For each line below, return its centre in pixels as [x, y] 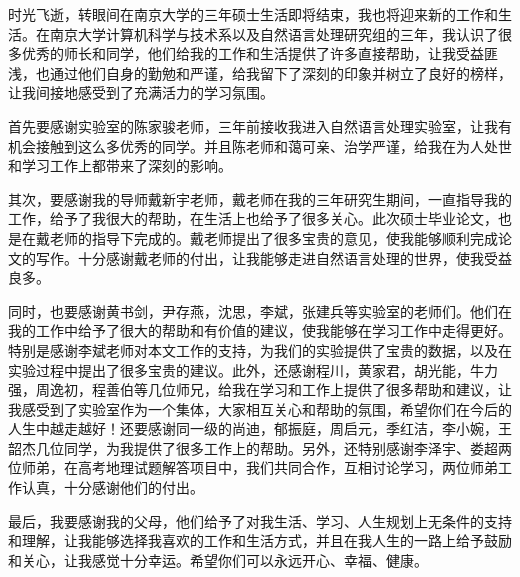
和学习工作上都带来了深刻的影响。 [120, 165]
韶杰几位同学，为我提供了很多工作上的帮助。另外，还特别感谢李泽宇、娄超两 [260, 447]
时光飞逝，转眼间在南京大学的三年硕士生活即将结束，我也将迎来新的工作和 [253, 14]
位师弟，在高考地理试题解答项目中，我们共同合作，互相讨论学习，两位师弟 [253, 467]
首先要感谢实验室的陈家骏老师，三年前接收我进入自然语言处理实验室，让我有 [260, 125]
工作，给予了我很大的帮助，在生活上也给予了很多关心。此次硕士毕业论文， [253, 218]
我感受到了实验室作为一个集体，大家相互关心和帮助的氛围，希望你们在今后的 [260, 408]
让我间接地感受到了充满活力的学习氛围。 [141, 92]
